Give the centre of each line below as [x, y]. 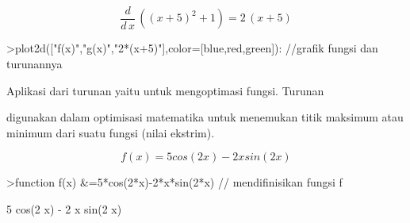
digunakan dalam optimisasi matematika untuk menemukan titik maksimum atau [205, 117]
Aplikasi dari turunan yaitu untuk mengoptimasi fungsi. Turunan [165, 90]
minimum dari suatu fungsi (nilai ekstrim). [111, 132]
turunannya [34, 64]
